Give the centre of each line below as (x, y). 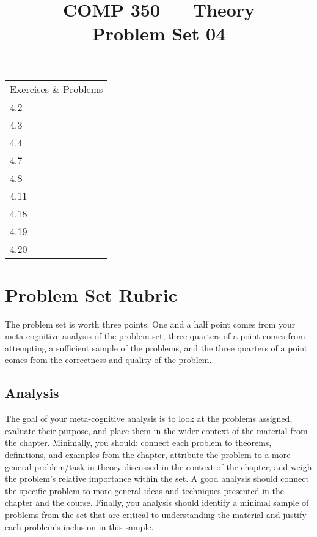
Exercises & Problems (56, 89)
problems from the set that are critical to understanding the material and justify (156, 515)
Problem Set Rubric (91, 294)
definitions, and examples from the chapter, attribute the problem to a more (148, 455)
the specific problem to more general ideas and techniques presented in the (144, 490)
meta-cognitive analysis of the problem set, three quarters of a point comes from (155, 336)
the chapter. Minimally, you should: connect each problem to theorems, (138, 442)
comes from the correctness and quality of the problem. (108, 360)
